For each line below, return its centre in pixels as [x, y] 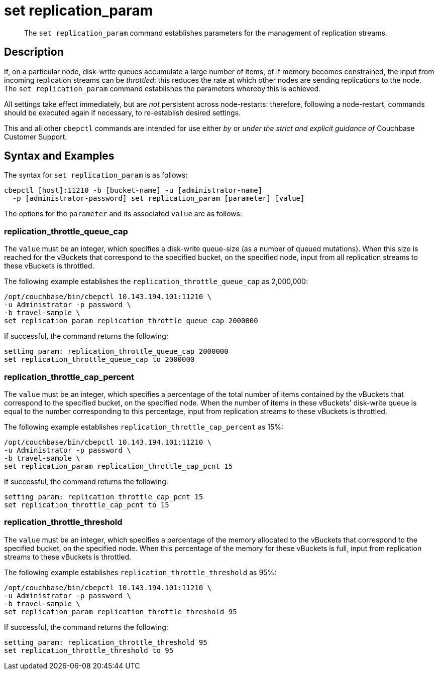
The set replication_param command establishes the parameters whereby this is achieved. [162, 88]
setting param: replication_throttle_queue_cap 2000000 [116, 352]
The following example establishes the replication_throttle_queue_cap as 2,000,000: [156, 282]
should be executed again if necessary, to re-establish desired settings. [123, 112]
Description [34, 52]
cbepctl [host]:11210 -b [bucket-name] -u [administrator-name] [133, 190]
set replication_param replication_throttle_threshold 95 [121, 612]
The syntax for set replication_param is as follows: [96, 175]
